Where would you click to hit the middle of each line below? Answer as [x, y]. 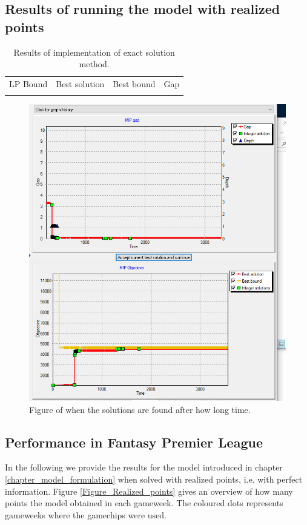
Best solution [80, 84]
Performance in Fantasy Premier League [134, 442]
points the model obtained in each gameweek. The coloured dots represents [144, 503]
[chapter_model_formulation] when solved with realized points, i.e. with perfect [154, 479]
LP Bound [28, 84]
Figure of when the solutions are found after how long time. [140, 409]
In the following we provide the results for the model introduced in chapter [144, 467]
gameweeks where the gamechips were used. [86, 514]
